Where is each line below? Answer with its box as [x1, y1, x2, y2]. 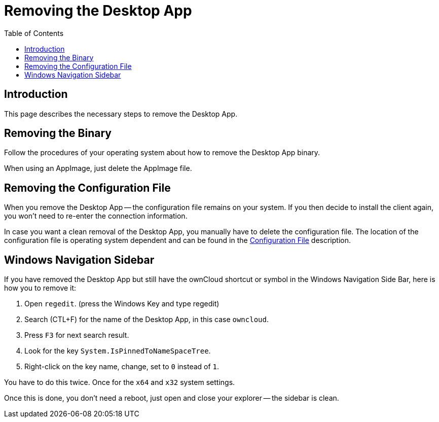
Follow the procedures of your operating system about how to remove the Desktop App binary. [4, 148, 320, 157]
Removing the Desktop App [4, 2, 192, 19]
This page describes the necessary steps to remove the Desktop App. [4, 109, 238, 118]
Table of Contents [4, 28, 64, 38]
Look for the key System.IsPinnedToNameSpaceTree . [24, 346, 211, 356]
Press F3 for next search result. [24, 331, 129, 340]
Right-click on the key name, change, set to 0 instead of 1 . [24, 362, 219, 371]
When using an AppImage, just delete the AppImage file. [4, 164, 192, 173]
